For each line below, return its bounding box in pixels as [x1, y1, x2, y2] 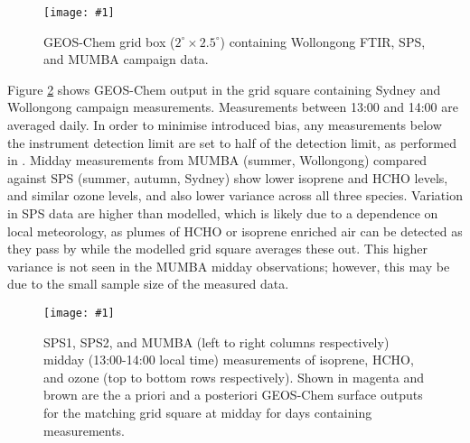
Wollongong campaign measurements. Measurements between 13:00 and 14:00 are [7, 97, 458, 116]
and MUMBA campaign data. [43, 50, 209, 69]
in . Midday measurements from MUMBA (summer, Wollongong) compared [7, 151, 428, 170]
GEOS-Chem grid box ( [43, 32, 175, 51]
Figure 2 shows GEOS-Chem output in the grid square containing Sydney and [7, 79, 441, 98]
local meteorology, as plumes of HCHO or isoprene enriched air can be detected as [7, 221, 463, 240]
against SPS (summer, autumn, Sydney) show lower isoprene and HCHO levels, [7, 168, 448, 187]
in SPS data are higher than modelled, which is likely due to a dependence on [7, 204, 438, 222]
